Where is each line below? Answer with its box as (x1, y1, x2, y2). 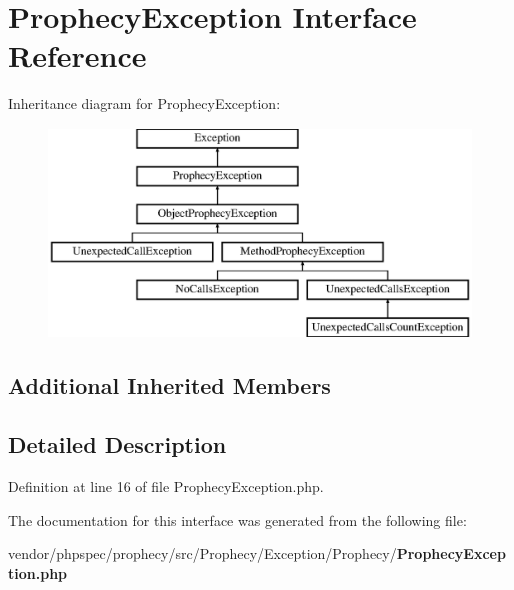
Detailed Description (8, 429, 227, 460)
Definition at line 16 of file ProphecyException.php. (8, 476, 324, 497)
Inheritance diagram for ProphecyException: (8, 93, 281, 114)
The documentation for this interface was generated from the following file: (8, 509, 467, 530)
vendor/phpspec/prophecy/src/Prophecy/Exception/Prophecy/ (8, 543, 397, 564)
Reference (8, 35, 147, 76)
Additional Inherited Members (8, 370, 331, 401)
